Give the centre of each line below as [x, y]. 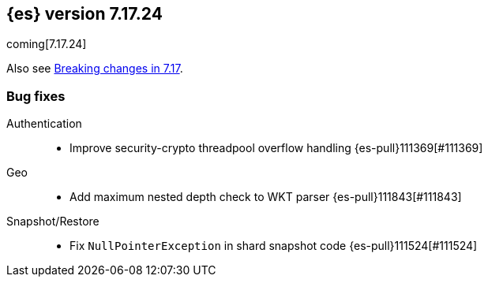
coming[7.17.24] [47, 44]
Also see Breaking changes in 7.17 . [95, 69]
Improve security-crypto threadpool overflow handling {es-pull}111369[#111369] [276, 148]
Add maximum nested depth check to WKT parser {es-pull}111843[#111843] [266, 197]
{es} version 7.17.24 [84, 14]
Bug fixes [36, 96]
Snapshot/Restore [53, 222]
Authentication [44, 124]
